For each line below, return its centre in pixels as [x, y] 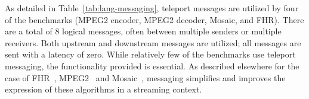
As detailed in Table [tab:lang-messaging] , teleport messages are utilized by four [152, 8]
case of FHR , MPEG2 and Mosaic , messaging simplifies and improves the [145, 77]
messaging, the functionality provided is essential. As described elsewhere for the [152, 66]
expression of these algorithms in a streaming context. [103, 89]
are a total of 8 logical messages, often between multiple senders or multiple [143, 31]
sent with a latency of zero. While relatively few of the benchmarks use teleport [150, 54]
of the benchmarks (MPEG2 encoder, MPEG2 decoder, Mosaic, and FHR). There [154, 19]
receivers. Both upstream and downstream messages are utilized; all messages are [153, 42]
